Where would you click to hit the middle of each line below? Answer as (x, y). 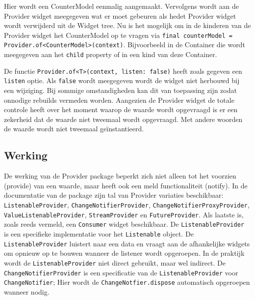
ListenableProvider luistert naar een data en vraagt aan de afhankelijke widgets (127, 243)
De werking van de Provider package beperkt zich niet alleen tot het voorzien (120, 176)
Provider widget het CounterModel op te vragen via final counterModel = (118, 35)
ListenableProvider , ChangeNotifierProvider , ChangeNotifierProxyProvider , (127, 205)
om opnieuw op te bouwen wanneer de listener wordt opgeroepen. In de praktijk (124, 253)
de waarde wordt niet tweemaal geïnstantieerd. (74, 129)
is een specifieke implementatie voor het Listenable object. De (99, 233)
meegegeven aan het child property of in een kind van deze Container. (111, 54)
